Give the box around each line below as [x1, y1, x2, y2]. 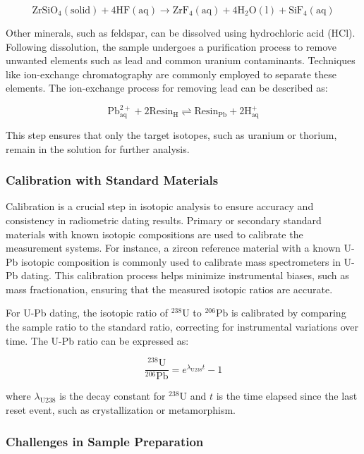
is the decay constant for [59, 388, 166, 403]
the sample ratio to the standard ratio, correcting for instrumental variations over [6, 319, 359, 334]
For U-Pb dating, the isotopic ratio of [6, 305, 169, 320]
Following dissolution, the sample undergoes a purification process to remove [6, 39, 337, 54]
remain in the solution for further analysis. [6, 141, 190, 156]
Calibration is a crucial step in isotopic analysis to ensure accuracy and [6, 199, 314, 214]
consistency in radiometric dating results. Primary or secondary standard [6, 212, 322, 227]
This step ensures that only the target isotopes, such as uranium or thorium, [6, 127, 337, 142]
